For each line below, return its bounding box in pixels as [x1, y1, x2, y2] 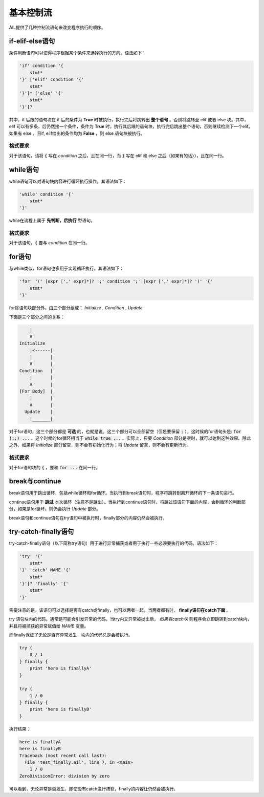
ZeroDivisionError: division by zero [19, 773, 110, 779]
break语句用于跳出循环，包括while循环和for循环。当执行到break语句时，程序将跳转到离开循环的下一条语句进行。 [9, 490, 237, 496]
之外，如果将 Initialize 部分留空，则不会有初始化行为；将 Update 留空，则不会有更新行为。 [9, 442, 191, 448]
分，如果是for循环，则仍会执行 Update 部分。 [9, 506, 101, 512]
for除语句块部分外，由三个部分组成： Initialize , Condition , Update [9, 305, 143, 311]
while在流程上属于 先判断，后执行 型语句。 [9, 217, 95, 223]
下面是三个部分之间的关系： [9, 314, 65, 320]
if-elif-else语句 [9, 37, 55, 45]
